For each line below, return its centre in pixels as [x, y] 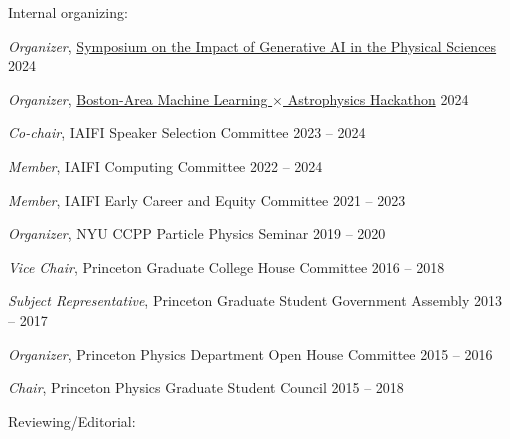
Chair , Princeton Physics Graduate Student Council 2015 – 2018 [206, 387]
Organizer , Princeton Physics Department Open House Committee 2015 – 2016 [250, 353]
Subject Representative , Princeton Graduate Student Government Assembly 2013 [255, 300]
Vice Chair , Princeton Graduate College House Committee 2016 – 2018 [226, 266]
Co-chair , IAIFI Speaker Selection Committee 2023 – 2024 [187, 132]
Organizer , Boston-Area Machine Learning [138, 98]
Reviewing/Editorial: [72, 420]
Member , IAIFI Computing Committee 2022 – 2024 [165, 165]
